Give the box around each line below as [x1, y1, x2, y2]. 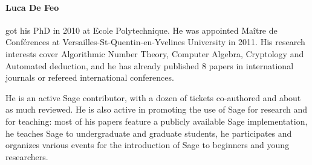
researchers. [5, 150, 48, 163]
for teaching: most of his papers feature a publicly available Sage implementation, [5, 114, 308, 127]
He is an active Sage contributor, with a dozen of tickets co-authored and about [5, 91, 301, 104]
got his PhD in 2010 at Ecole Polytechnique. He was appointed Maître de [5, 23, 278, 36]
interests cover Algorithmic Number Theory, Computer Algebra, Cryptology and [5, 47, 304, 60]
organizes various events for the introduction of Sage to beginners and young [5, 139, 290, 151]
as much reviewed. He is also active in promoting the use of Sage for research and [5, 103, 308, 116]
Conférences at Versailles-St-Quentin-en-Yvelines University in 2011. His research [5, 36, 305, 48]
